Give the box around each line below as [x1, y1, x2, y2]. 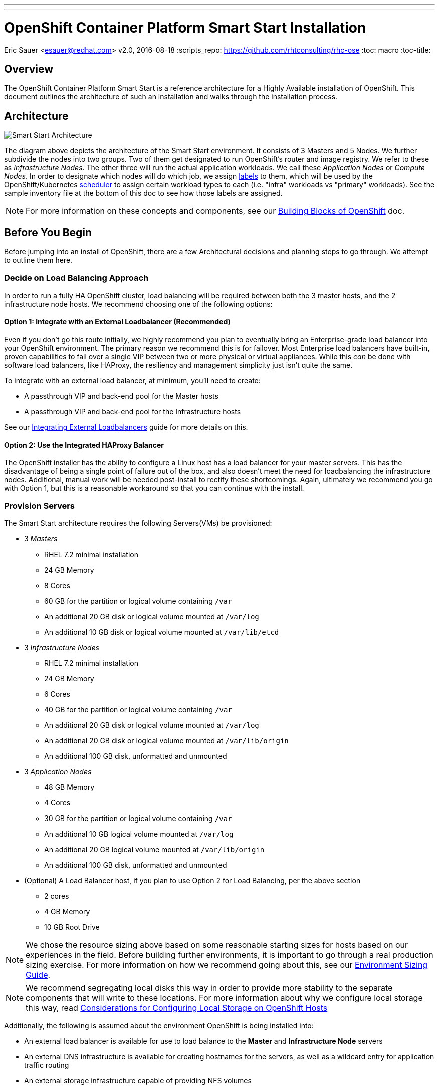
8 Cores [44, 581, 70, 590]
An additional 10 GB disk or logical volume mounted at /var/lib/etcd [44, 627, 279, 636]
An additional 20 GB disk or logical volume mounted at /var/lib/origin [44, 736, 289, 745]
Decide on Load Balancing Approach [4, 273, 149, 283]
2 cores [44, 891, 69, 900]
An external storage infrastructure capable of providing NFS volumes [24, 1076, 252, 1085]
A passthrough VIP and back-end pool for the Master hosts [24, 392, 218, 400]
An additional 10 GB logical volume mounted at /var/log [44, 829, 234, 838]
